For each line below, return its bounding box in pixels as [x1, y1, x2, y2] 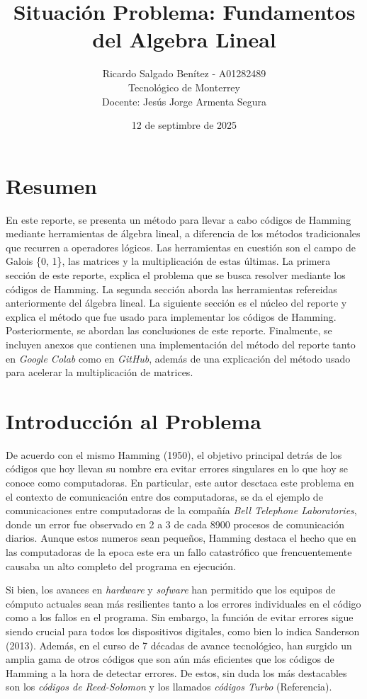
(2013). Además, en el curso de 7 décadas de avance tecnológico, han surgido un [6, 637, 352, 652]
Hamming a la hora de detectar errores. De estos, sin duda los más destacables [6, 665, 347, 680]
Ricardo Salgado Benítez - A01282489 [102, 66, 266, 81]
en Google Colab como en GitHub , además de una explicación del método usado [6, 351, 351, 365]
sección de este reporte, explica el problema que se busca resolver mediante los [6, 268, 346, 282]
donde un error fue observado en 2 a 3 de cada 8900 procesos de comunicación [6, 516, 344, 531]
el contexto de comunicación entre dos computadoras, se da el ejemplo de [6, 489, 323, 504]
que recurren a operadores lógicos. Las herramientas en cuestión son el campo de [6, 239, 356, 254]
